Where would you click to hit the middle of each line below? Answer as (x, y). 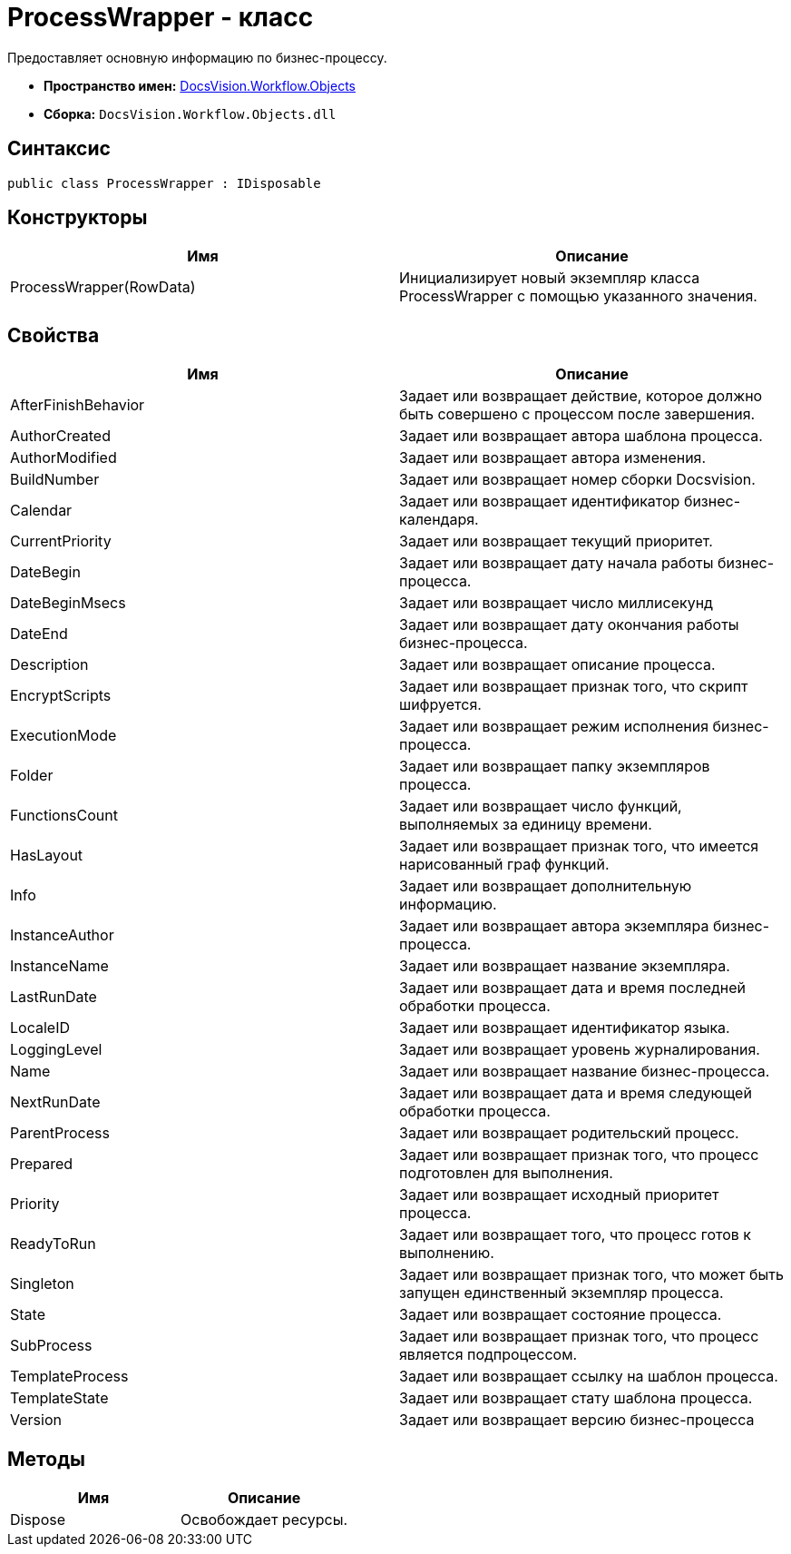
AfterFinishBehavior (78, 405)
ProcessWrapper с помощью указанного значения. (578, 296)
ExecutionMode (63, 736)
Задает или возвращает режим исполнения (554, 727)
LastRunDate (54, 997)
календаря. (439, 520)
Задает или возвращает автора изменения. (553, 458)
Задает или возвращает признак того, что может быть (591, 1275)
